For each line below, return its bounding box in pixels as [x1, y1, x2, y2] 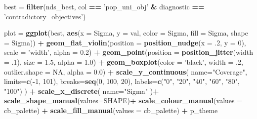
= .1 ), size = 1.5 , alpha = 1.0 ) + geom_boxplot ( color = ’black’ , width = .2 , [4, 56, 243, 67]
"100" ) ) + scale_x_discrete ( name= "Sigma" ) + [4, 85, 159, 96]
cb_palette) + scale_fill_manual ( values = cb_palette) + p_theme [4, 105, 218, 115]
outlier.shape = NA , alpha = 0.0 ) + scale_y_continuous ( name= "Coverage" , [4, 66, 247, 77]
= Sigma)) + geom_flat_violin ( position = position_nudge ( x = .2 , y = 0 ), [4, 37, 246, 47]
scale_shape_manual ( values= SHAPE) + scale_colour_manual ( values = [4, 95, 243, 106]
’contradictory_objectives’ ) [4, 11, 86, 21]
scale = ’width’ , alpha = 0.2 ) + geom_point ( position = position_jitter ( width [4, 47, 254, 57]
